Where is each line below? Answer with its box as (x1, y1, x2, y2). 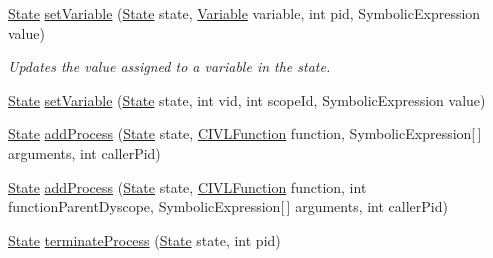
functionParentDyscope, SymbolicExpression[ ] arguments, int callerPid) (8, 196, 448, 217)
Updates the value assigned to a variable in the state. (8, 56, 331, 77)
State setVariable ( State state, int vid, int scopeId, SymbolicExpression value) (8, 89, 486, 110)
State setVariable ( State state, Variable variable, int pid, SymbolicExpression (8, 3, 481, 23)
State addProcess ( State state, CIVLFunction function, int (8, 176, 367, 197)
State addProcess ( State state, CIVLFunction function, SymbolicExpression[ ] (8, 123, 482, 144)
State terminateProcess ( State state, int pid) (8, 229, 281, 250)
